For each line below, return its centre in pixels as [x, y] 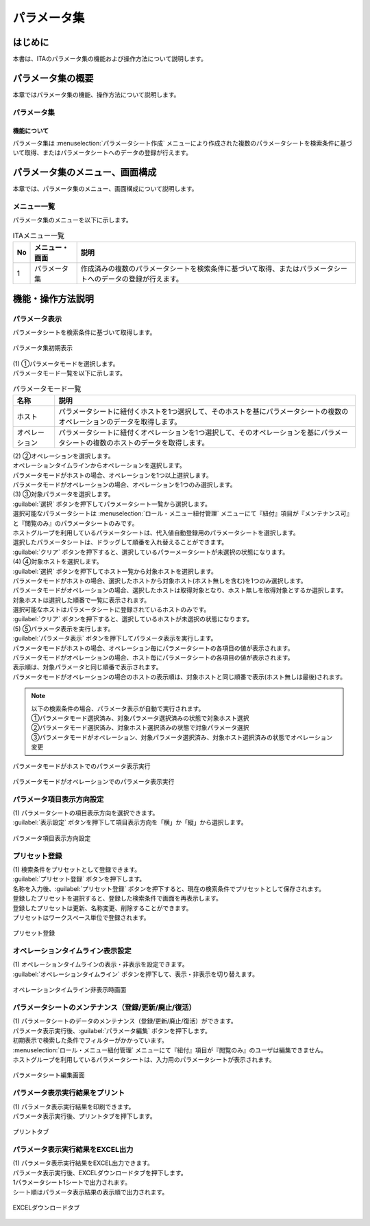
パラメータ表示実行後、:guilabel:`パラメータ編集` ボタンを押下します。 [112, 1030]
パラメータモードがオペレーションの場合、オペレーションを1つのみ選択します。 [124, 485]
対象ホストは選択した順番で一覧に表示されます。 [82, 600]
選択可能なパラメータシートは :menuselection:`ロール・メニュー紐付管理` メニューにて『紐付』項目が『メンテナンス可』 [183, 513]
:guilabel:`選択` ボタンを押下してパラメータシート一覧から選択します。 [112, 504]
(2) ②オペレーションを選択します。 [63, 456]
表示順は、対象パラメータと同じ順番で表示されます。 [87, 667]
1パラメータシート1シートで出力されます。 [72, 1182]
